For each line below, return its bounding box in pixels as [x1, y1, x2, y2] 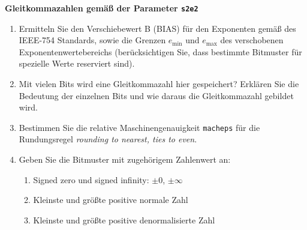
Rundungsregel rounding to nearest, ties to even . [19, 133, 197, 145]
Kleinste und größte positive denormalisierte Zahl [33, 213, 215, 226]
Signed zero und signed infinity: [33, 173, 149, 186]
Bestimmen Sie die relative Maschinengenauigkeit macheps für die [19, 121, 260, 133]
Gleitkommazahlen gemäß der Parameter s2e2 [5, 2, 198, 14]
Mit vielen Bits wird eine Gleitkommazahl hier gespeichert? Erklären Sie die [19, 77, 299, 90]
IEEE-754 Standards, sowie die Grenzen [19, 34, 166, 46]
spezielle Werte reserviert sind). [19, 57, 135, 70]
